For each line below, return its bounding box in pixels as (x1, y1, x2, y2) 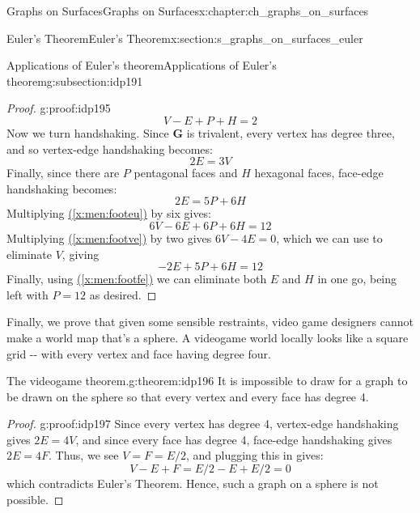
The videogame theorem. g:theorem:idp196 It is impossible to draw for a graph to (6, 372, 408, 389)
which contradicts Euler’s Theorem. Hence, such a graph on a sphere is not (6, 475, 379, 492)
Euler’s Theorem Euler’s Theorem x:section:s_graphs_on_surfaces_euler (6, 29, 363, 46)
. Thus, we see (49, 447, 119, 464)
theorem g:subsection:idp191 (6, 72, 143, 89)
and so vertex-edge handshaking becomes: (6, 140, 213, 157)
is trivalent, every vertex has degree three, (186, 124, 395, 141)
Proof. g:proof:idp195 (6, 100, 111, 117)
